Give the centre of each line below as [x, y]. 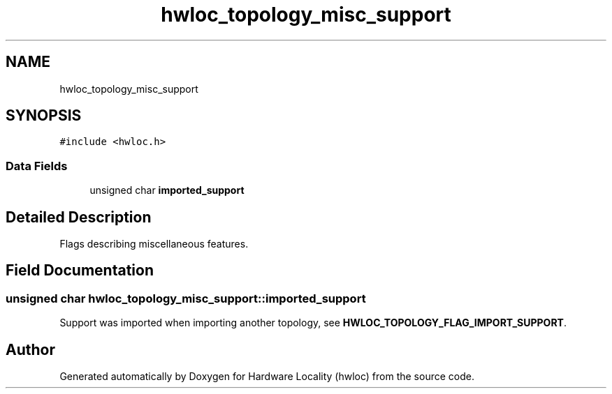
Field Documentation [80, 271]
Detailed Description [79, 217]
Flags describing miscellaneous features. [154, 244]
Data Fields [37, 166]
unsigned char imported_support [167, 190]
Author [30, 349]
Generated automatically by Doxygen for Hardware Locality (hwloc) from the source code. [267, 377]
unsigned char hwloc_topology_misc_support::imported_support [186, 298]
